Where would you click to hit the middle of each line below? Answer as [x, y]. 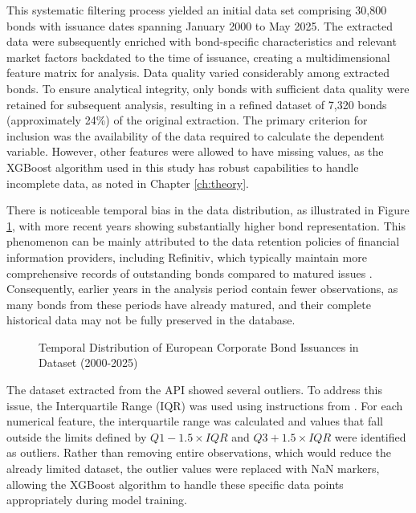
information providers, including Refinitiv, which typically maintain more [187, 256]
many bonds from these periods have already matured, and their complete [189, 304]
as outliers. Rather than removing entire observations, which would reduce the [199, 452]
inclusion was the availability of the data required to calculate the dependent [196, 135]
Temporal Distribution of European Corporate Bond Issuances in [199, 346]
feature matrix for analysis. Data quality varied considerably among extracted [198, 73]
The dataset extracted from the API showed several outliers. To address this [194, 390]
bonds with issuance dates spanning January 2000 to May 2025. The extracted [200, 25]
